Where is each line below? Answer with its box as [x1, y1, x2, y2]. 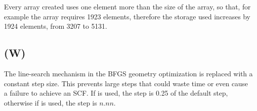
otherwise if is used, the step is [4, 97, 97, 108]
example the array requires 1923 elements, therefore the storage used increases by [4, 11, 251, 21]
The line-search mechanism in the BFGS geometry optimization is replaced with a [4, 68, 253, 78]
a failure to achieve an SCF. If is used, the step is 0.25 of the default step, [4, 88, 228, 98]
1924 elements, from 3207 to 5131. [4, 21, 107, 31]
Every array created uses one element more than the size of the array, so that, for [4, 1, 251, 11]
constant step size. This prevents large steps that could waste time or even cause [4, 78, 248, 88]
